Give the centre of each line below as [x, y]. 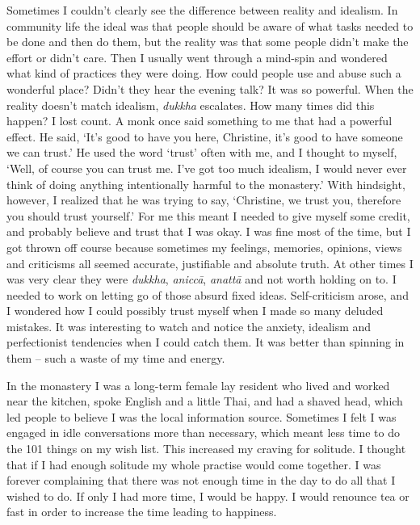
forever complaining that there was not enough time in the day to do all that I [201, 480]
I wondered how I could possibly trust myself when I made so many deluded [195, 311]
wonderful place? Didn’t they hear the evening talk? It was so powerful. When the [210, 88]
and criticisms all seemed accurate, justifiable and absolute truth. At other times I [210, 263]
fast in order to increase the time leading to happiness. [142, 512]
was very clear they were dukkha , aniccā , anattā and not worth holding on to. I [202, 279]
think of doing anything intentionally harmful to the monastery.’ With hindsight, [206, 184]
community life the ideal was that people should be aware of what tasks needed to [210, 25]
